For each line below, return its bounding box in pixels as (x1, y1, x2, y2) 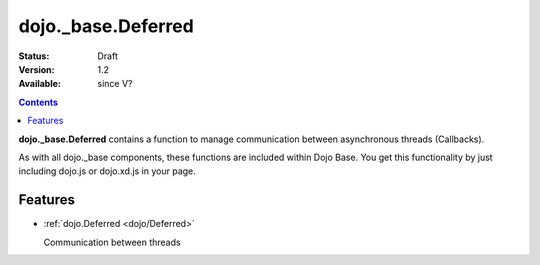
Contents (18, 96, 59, 108)
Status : (18, 50, 50, 62)
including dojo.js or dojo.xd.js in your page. (18, 165, 197, 177)
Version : (18, 63, 55, 75)
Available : (18, 78, 62, 90)
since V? (97, 78, 133, 90)
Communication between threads (43, 236, 181, 248)
